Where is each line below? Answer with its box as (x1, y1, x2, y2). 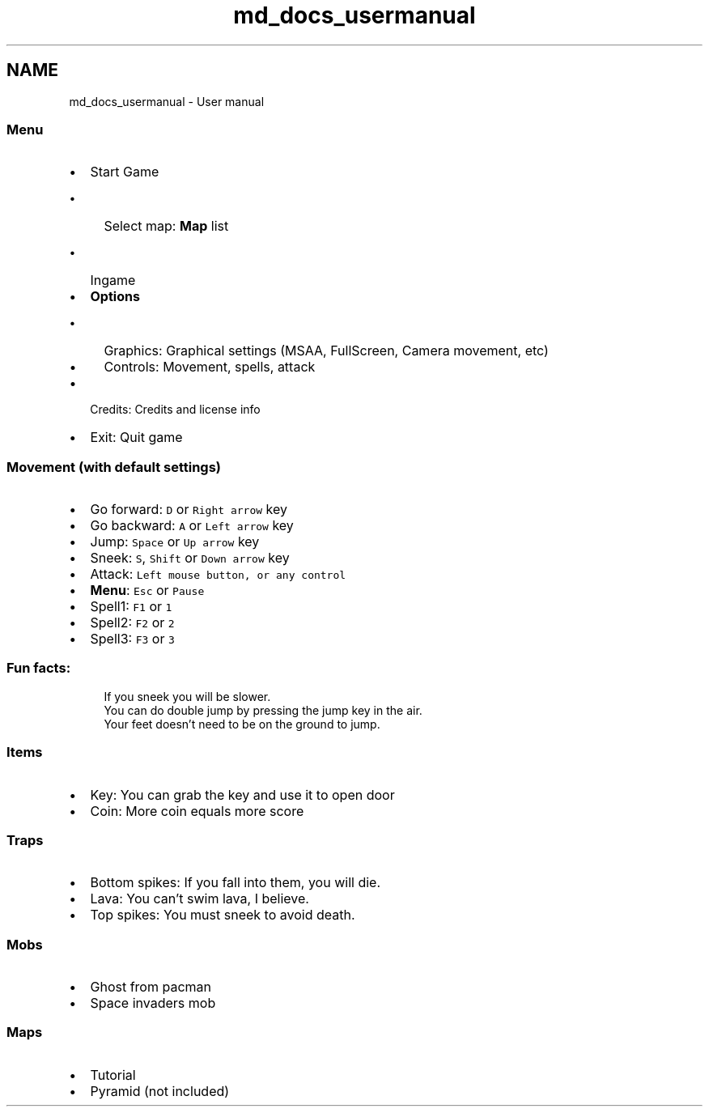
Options (90, 288, 140, 305)
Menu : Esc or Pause (90, 582, 205, 599)
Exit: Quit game (90, 429, 183, 446)
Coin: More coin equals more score (90, 802, 304, 819)
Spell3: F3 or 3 (90, 631, 175, 648)
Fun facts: (6, 660, 71, 677)
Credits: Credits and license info (90, 402, 261, 417)
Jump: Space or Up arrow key (90, 533, 260, 550)
